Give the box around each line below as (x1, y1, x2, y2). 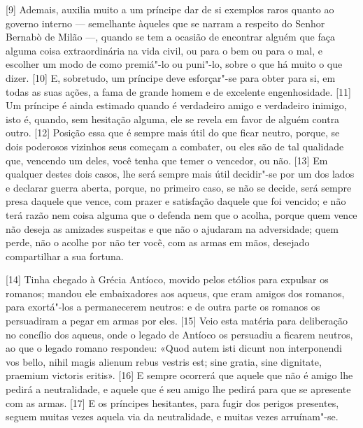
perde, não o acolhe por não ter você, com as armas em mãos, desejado (6, 235, 310, 250)
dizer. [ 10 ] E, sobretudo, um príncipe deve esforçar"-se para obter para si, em (6, 70, 336, 85)
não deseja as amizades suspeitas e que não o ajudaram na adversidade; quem (6, 221, 339, 236)
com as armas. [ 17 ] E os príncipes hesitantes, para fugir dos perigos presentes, (6, 395, 339, 410)
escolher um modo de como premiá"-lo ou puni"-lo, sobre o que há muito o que (6, 57, 343, 71)
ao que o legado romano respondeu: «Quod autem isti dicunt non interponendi (6, 341, 342, 355)
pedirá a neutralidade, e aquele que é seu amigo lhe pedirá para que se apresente (6, 382, 351, 397)
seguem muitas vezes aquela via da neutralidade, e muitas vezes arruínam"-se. (6, 409, 339, 424)
